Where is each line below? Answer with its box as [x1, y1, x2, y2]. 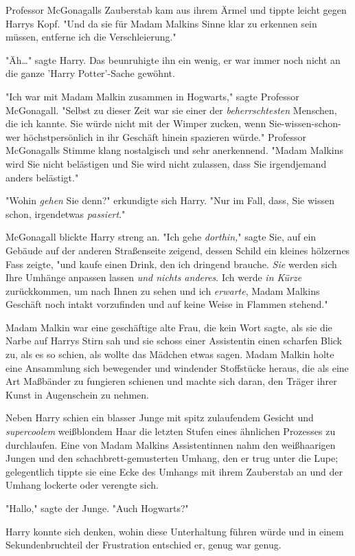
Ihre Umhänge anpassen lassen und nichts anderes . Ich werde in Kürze [5, 270, 302, 285]
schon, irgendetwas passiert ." [5, 206, 126, 221]
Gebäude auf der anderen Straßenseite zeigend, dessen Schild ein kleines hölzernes [5, 243, 350, 257]
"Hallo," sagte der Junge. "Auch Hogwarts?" [5, 501, 189, 515]
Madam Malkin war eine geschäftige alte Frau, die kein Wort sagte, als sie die [5, 320, 332, 334]
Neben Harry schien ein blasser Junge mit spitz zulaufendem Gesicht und [5, 410, 314, 425]
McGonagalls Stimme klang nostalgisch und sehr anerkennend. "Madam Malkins [5, 143, 343, 157]
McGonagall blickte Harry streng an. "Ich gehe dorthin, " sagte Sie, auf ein [5, 230, 317, 244]
